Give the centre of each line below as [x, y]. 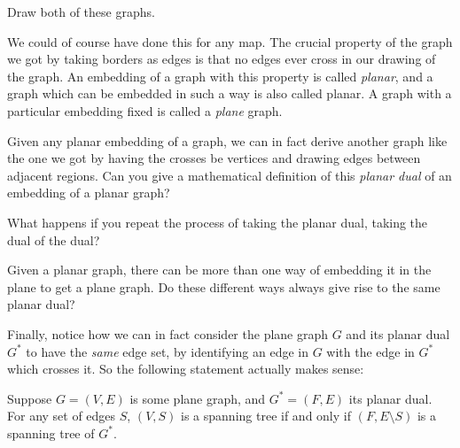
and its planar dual [398, 333]
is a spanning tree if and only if [266, 416]
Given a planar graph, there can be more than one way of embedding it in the [219, 270]
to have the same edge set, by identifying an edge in [167, 351]
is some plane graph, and [198, 398]
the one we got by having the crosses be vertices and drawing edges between [214, 158]
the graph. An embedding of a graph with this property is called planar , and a [220, 76]
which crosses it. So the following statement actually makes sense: [186, 369]
